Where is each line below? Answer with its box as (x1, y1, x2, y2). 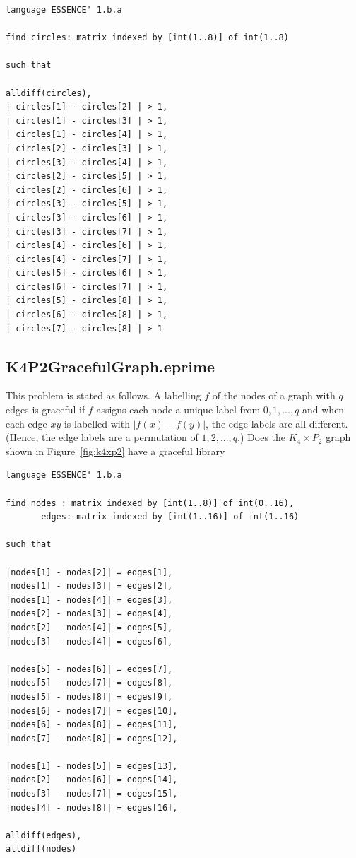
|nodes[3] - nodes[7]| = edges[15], (6, 789, 178, 799)
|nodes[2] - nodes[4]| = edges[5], (6, 622, 173, 633)
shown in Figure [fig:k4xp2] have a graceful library (6, 443, 225, 458)
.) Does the (237, 430, 286, 445)
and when (302, 402, 345, 417)
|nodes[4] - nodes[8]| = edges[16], (6, 802, 178, 813)
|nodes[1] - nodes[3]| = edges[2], (6, 581, 173, 592)
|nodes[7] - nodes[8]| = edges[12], (6, 733, 178, 744)
